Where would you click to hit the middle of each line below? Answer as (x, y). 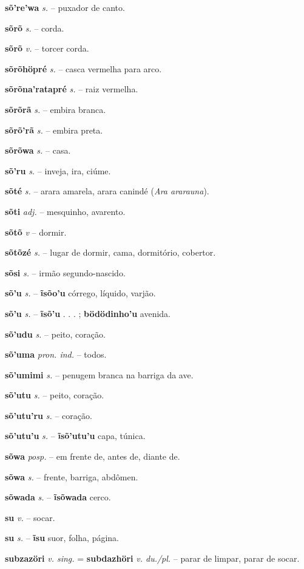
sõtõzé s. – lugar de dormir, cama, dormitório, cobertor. (110, 252)
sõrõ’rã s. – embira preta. (54, 130)
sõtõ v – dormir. (36, 232)
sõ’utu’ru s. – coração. (49, 415)
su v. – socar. (30, 517)
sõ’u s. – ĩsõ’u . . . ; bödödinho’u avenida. (88, 313)
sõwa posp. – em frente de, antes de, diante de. (93, 456)
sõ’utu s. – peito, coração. (55, 395)
